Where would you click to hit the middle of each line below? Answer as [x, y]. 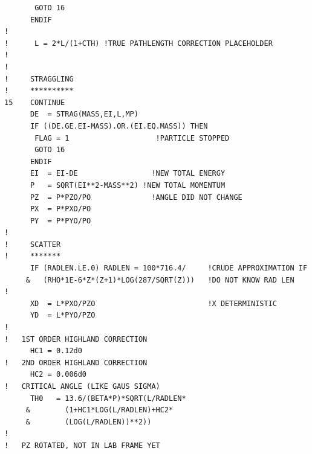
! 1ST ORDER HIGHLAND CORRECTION [76, 339]
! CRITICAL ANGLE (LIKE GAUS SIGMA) [82, 386]
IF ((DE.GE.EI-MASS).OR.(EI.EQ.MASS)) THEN [119, 126]
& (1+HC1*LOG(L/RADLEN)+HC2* [99, 410]
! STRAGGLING [39, 79]
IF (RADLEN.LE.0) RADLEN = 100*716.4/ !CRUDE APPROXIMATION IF [169, 268]
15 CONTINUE [35, 102]
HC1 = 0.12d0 [56, 351]
